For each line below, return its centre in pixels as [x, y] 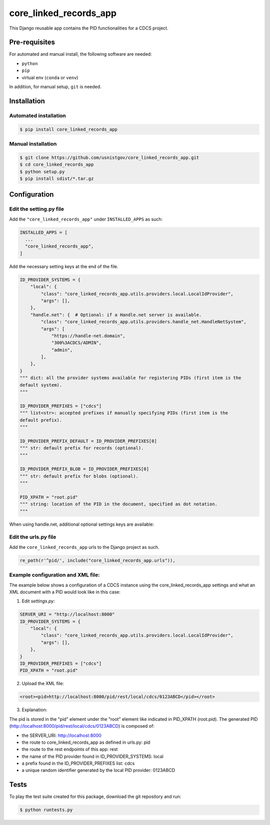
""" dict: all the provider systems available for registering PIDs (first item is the [130, 378]
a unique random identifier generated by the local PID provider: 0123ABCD [98, 770]
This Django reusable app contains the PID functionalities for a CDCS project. [89, 28]
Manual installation [33, 144]
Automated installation [37, 115]
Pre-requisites [32, 42]
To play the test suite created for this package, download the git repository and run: [95, 796]
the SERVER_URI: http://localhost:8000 [62, 735]
